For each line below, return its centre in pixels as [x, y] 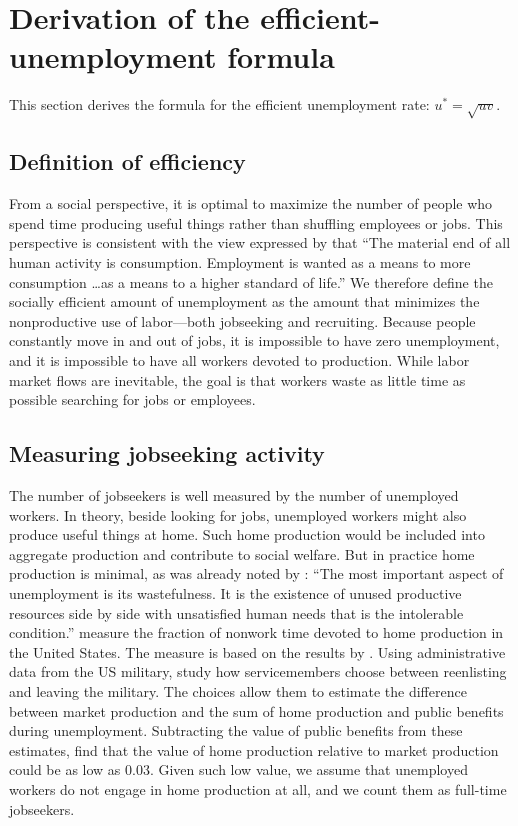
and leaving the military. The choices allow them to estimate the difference [238, 690]
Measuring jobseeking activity [167, 453]
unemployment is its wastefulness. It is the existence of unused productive [235, 592]
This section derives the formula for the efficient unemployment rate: [219, 104]
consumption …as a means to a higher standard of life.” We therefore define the [251, 281]
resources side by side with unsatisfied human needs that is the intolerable [236, 612]
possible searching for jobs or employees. [132, 399]
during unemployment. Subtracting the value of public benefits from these [236, 730]
